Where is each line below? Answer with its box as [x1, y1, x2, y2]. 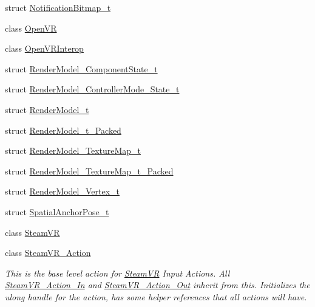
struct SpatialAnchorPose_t [5, 205, 109, 218]
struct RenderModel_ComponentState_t [5, 62, 158, 75]
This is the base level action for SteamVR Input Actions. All [5, 266, 230, 279]
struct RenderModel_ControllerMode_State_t [5, 83, 180, 95]
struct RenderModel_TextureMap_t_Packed [5, 164, 174, 177]
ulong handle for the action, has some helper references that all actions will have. [5, 290, 307, 303]
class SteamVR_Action [5, 246, 91, 259]
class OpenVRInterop [5, 42, 84, 55]
